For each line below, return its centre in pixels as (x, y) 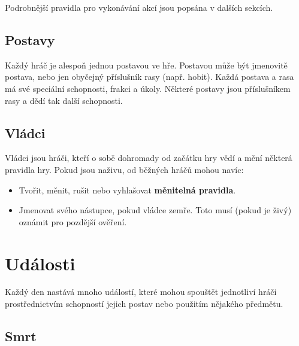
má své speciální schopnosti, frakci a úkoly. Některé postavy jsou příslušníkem (148, 88)
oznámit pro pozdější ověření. (73, 221)
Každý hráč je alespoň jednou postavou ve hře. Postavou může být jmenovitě (146, 65)
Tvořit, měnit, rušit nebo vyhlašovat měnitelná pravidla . (127, 190)
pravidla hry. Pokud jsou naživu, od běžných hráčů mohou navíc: (124, 169)
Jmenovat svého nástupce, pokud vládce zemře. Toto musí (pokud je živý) (155, 210)
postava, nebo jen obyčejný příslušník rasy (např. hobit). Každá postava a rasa (149, 77)
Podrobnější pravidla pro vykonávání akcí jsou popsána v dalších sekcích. (139, 7)
